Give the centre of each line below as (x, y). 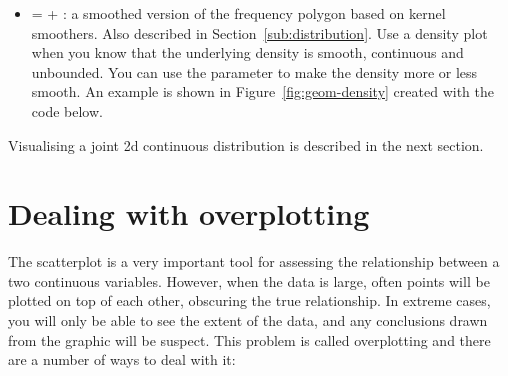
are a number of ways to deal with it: (122, 359)
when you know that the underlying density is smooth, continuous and (247, 52)
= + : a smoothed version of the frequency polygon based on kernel (238, 13)
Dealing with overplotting (189, 213)
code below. (67, 110)
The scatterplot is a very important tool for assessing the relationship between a (254, 261)
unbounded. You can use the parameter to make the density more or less (254, 71)
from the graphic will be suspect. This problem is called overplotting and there (249, 339)
